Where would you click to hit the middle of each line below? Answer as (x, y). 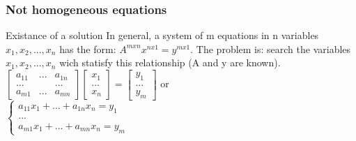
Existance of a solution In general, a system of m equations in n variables (162, 35)
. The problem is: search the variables (271, 49)
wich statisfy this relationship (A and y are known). (170, 62)
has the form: (88, 49)
